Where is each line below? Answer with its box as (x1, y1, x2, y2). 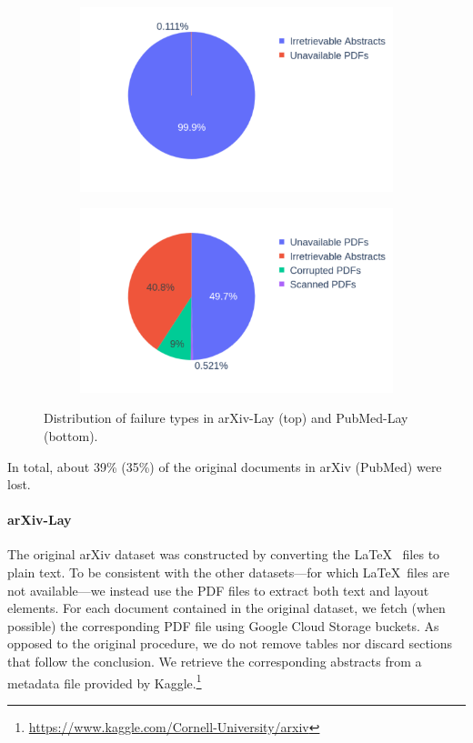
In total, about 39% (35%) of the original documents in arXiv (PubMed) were (7, 457, 442, 476)
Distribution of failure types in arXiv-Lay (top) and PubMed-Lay (44, 408, 408, 427)
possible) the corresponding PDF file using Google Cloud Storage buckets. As (7, 616, 439, 635)
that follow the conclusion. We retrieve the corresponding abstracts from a (7, 652, 422, 671)
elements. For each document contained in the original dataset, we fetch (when (7, 598, 446, 617)
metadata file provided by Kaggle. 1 (7, 670, 202, 692)
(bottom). (44, 426, 98, 445)
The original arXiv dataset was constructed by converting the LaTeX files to (7, 545, 440, 564)
